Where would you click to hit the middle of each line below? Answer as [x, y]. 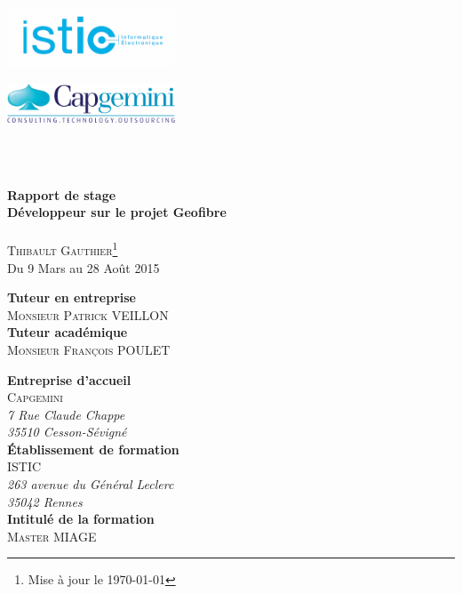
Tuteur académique [68, 332]
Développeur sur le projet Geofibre [117, 212]
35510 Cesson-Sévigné [67, 432]
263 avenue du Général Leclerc [91, 484]
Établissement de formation [93, 449]
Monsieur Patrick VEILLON [88, 314]
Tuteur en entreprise [72, 297]
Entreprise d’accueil [69, 379]
